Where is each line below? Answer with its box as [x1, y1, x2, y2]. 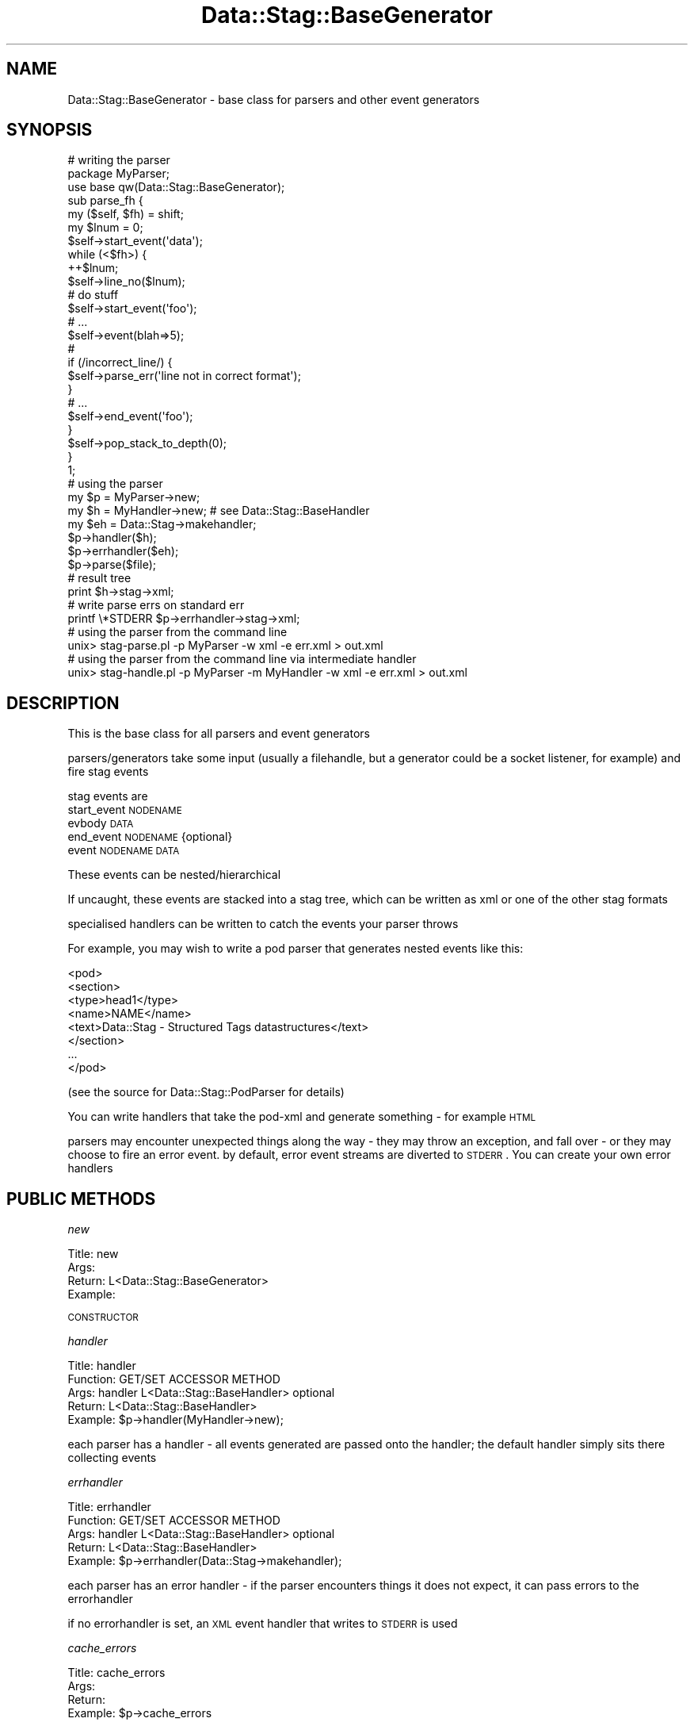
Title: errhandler [67, 1500, 151, 1514]
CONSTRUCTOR [67, 1312, 139, 1324]
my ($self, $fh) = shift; [67, 207, 184, 221]
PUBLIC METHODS [6, 1188, 156, 1209]
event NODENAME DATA [67, 843, 180, 857]
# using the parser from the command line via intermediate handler [67, 652, 417, 666]
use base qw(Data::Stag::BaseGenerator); [67, 180, 285, 194]
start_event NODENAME [67, 803, 182, 817]
